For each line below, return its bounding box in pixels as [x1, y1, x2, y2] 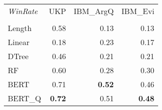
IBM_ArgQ [74, 5, 114, 16]
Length [8, 22, 32, 33]
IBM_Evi [121, 5, 155, 16]
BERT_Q [8, 93, 41, 104]
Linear [8, 36, 30, 47]
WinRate [8, 5, 38, 16]
